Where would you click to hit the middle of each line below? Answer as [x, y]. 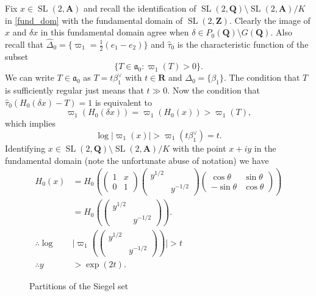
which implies [30, 123]
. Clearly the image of [270, 20]
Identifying [25, 148]
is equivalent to [123, 102]
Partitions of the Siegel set [79, 286]
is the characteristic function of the [243, 44]
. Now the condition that [214, 90]
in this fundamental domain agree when [115, 32]
